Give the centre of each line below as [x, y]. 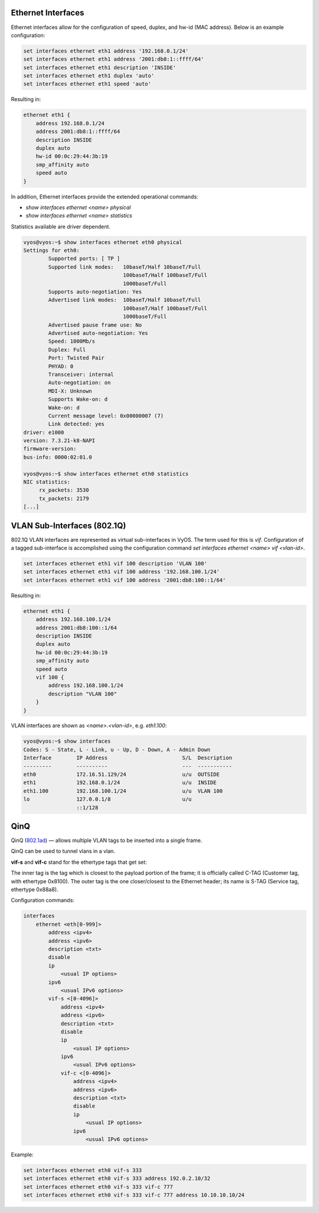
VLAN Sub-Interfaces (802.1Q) [69, 526]
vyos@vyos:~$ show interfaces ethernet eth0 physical [103, 242]
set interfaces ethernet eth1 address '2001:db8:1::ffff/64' [114, 59]
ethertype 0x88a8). [35, 890]
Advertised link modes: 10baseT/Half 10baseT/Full [125, 300]
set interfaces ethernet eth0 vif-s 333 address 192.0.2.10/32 [117, 1178]
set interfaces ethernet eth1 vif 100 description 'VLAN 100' [115, 564]
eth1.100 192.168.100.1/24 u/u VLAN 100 [123, 791]
